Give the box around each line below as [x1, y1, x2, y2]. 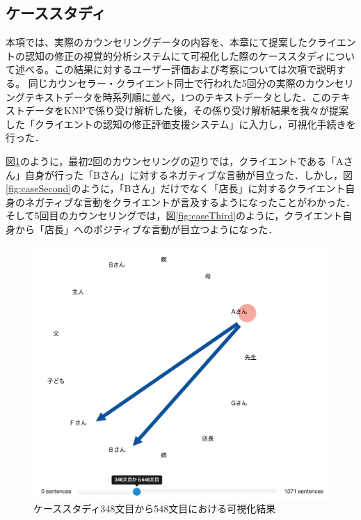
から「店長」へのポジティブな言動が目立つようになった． [15, 221, 278, 236]
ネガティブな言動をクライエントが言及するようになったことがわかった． [24, 194, 356, 209]
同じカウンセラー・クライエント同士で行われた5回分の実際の [28, 75, 305, 90]
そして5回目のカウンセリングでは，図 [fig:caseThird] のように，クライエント [6, 208, 343, 223]
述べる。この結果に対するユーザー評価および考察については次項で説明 [15, 62, 337, 77]
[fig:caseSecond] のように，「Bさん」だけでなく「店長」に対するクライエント [6, 181, 346, 196]
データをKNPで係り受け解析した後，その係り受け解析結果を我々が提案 [24, 103, 348, 118]
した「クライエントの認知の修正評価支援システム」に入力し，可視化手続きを [6, 116, 356, 131]
